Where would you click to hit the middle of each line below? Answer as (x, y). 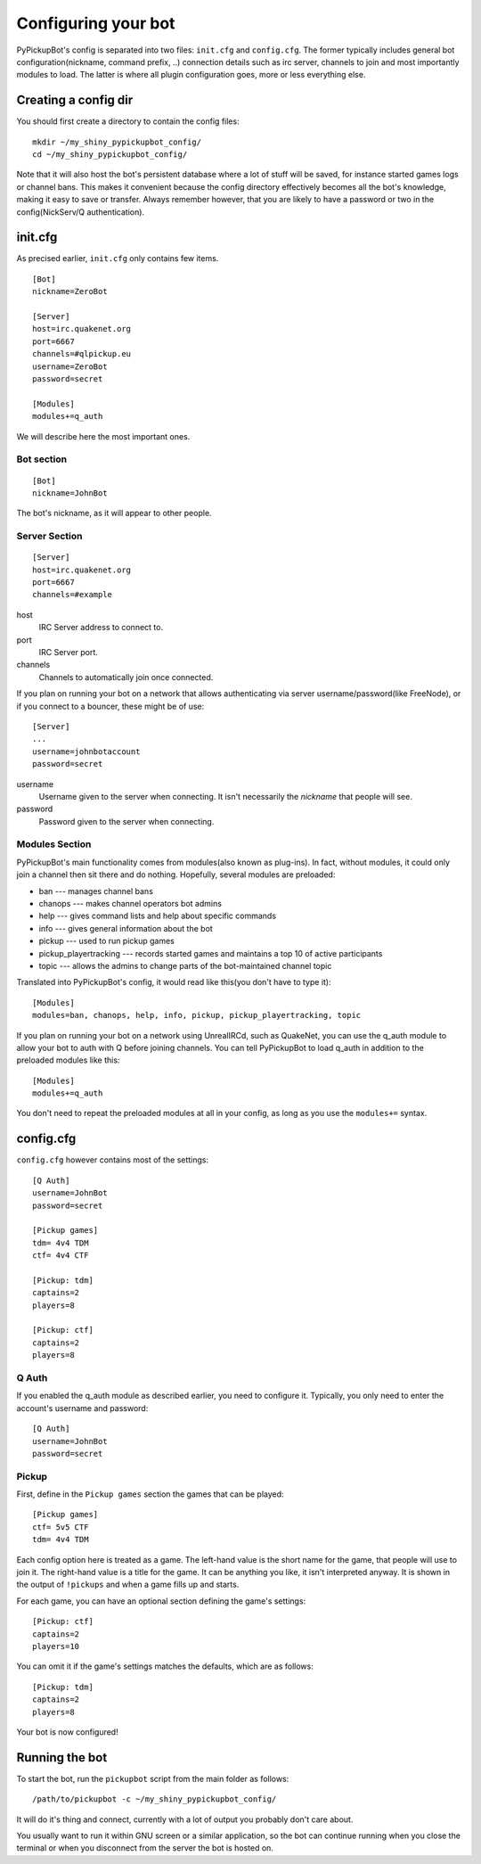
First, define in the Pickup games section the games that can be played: (150, 1494)
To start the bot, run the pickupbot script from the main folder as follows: (153, 1778)
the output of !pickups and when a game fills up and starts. (128, 1585)
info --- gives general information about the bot (126, 928)
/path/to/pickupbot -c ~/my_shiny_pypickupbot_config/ (155, 1799)
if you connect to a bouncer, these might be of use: (110, 706)
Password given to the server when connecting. (126, 821)
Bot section (41, 459)
